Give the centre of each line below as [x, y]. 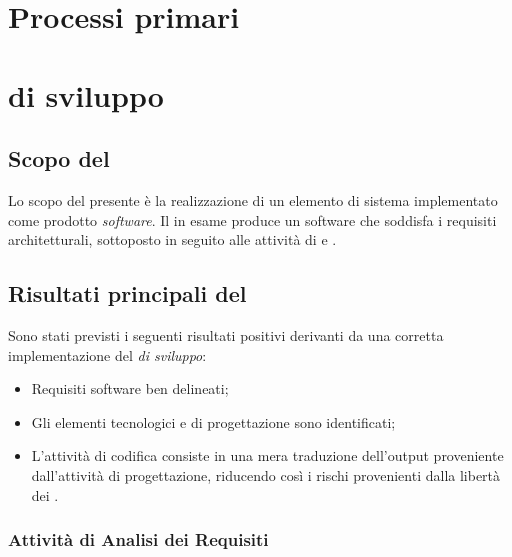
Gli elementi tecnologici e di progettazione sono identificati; [213, 421]
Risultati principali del [127, 293]
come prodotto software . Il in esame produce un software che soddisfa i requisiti [252, 219]
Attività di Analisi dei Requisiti [138, 539]
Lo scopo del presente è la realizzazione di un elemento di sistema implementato [253, 199]
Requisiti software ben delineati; [130, 388]
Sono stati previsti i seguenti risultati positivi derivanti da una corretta [226, 334]
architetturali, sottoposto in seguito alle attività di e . [172, 239]
